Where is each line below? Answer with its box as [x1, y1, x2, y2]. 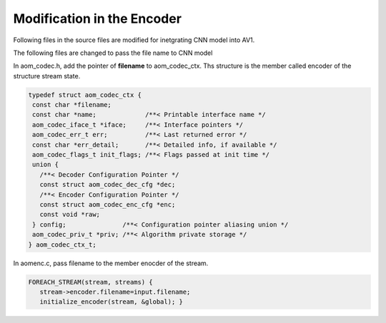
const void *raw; [39, 210, 100, 219]
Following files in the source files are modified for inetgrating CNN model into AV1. [13, 36, 255, 44]
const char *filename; [32, 101, 112, 109]
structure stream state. [13, 71, 81, 80]
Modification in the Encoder [13, 11, 182, 26]
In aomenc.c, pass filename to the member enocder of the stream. [13, 259, 209, 267]
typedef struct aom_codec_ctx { [28, 91, 142, 99]
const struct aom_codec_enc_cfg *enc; [39, 200, 176, 208]
